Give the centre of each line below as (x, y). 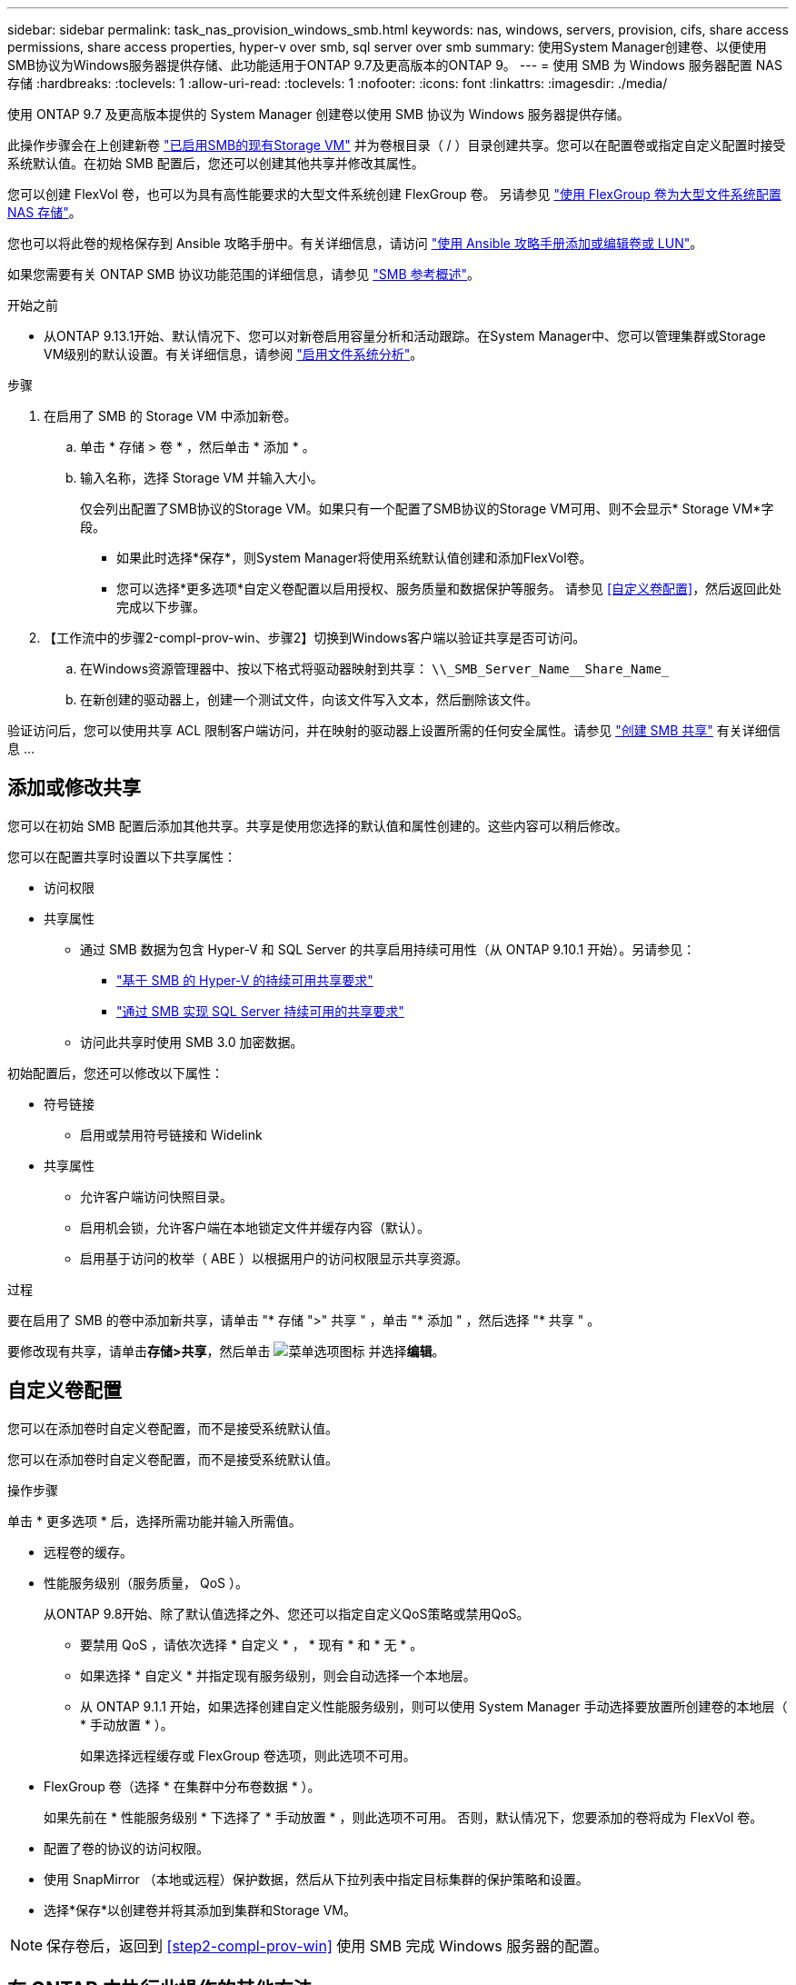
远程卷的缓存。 (88, 1551)
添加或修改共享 (74, 788)
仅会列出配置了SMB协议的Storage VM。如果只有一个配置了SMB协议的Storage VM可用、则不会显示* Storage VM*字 (427, 509)
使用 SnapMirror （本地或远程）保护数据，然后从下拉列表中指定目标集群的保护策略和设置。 (316, 1879)
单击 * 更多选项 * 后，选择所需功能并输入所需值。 (154, 1521)
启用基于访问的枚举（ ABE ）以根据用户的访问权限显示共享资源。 (274, 1258)
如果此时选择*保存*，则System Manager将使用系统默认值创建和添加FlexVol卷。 (354, 558)
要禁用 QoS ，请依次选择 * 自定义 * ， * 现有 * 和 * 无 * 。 (252, 1644)
